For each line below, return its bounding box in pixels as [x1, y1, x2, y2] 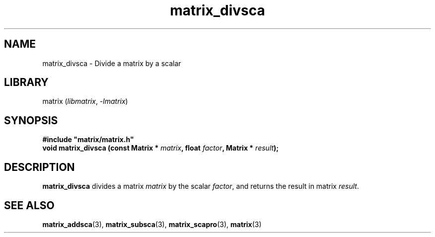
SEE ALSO [4, 199, 55, 212]
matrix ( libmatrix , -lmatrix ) [42, 97, 128, 106]
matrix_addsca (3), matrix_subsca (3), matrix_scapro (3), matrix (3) [42, 220, 262, 229]
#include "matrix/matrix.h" [42, 135, 134, 144]
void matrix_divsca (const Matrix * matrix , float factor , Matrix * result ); [42, 144, 279, 153]
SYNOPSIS [4, 114, 58, 127]
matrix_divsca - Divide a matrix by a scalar [42, 59, 181, 68]
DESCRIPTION [4, 160, 75, 173]
